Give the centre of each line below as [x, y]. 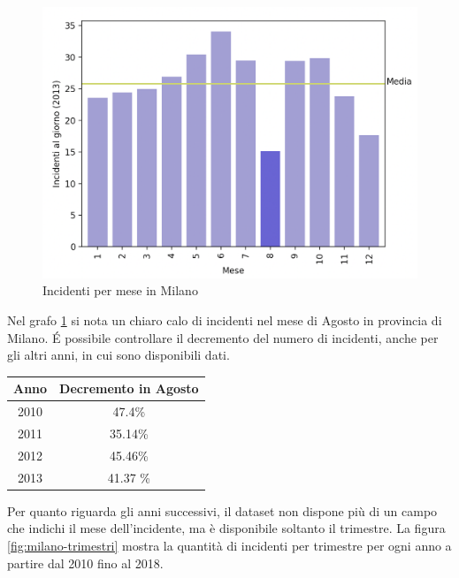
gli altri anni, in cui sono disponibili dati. [119, 355]
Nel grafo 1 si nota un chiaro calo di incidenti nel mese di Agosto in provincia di [225, 320]
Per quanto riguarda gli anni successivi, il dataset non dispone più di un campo [222, 510]
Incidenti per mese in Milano [120, 290]
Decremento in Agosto [129, 388]
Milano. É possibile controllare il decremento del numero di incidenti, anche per [223, 337]
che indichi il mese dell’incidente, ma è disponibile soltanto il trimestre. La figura [226, 528]
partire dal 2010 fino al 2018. [85, 563]
